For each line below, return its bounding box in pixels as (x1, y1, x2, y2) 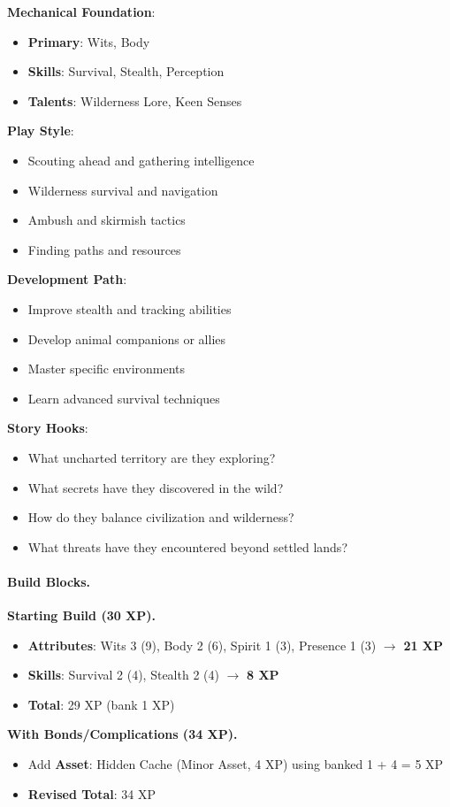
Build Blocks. (7, 572, 91, 590)
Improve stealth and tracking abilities (27, 299, 232, 318)
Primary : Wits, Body (27, 32, 150, 50)
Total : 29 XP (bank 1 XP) (27, 695, 175, 713)
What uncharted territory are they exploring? (27, 448, 276, 466)
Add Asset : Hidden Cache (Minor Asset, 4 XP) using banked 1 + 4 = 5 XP (27, 755, 444, 773)
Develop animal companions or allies (27, 329, 226, 348)
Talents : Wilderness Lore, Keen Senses (27, 91, 242, 110)
